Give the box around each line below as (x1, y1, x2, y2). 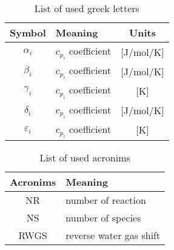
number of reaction (65, 192, 146, 207)
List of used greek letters (34, 1, 139, 15)
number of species (65, 210, 141, 225)
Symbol (10, 25, 46, 39)
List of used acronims (39, 150, 130, 164)
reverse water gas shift (65, 228, 161, 242)
